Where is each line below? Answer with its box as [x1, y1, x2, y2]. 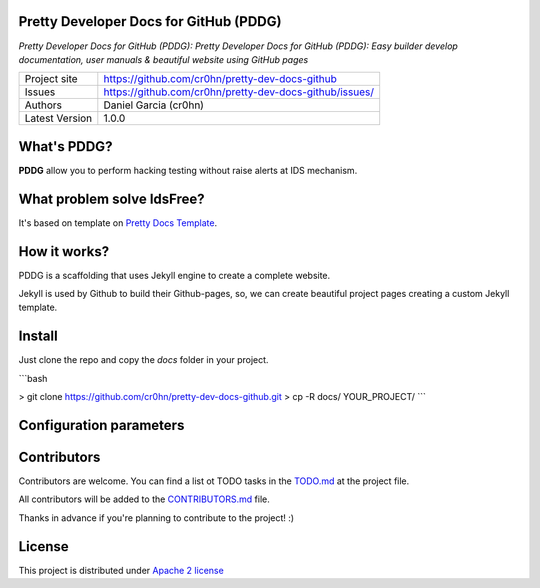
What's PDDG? [18, 138, 113, 155]
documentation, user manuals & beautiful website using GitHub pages [18, 53, 309, 65]
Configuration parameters [18, 416, 185, 434]
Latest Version [24, 111, 93, 125]
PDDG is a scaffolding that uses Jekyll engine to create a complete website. [18, 269, 331, 281]
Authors [24, 98, 62, 112]
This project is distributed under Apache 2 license [18, 564, 224, 576]
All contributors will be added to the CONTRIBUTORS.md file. [18, 493, 270, 505]
